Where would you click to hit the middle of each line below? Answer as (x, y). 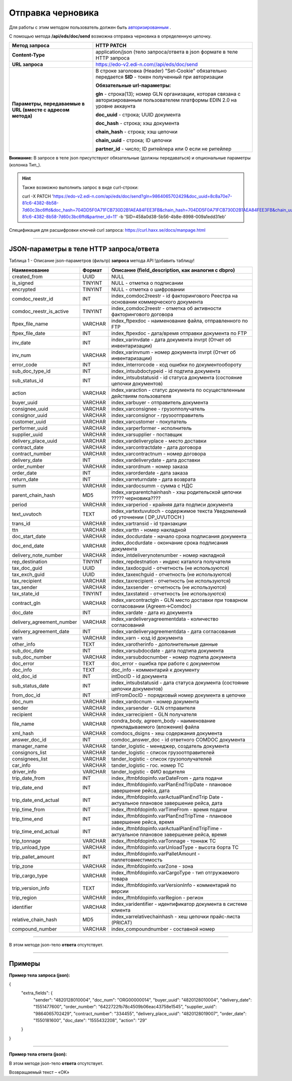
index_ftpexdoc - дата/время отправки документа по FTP (179, 333)
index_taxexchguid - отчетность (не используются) (171, 574)
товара (119, 879)
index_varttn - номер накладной (149, 530)
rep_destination (30, 561)
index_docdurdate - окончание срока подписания (170, 542)
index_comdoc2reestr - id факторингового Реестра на (174, 296)
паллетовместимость (137, 860)
